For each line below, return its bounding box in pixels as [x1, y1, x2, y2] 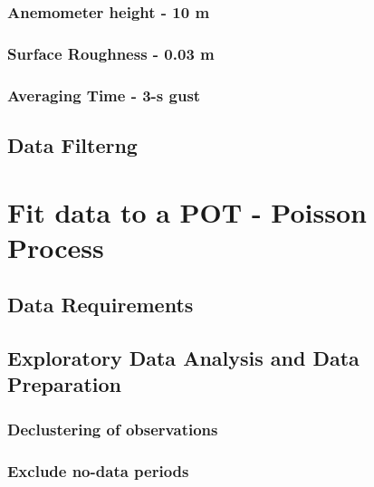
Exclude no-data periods [7, 459, 189, 482]
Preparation [7, 370, 121, 398]
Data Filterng [7, 130, 138, 158]
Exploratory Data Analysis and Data [7, 344, 360, 372]
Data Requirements [7, 291, 194, 319]
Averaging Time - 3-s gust [7, 83, 201, 106]
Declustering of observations [7, 417, 218, 440]
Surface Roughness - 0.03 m [7, 42, 215, 64]
